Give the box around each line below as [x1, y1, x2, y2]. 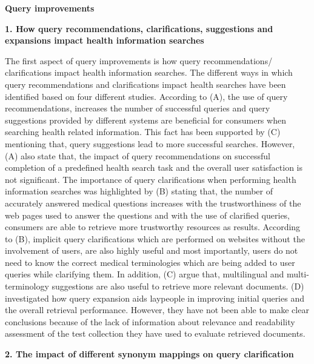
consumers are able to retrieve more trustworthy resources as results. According [5, 220, 301, 233]
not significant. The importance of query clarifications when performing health [5, 173, 296, 185]
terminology [5, 280, 49, 293]
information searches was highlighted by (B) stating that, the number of [5, 185, 273, 197]
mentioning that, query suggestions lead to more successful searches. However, [5, 137, 295, 150]
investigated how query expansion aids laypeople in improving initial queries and [5, 291, 304, 304]
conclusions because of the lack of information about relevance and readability [5, 315, 295, 328]
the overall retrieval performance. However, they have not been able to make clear [5, 303, 309, 316]
